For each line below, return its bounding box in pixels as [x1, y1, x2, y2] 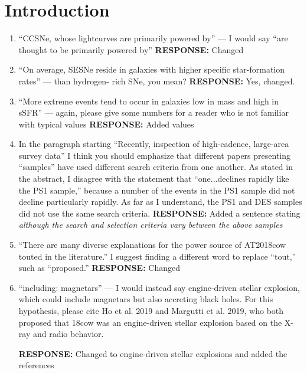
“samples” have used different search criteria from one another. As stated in [18, 161, 293, 173]
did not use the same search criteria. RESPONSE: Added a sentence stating [18, 207, 301, 219]
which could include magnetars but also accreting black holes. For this [18, 293, 273, 305]
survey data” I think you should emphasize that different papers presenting [18, 149, 291, 161]
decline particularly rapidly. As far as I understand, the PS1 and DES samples [18, 195, 302, 208]
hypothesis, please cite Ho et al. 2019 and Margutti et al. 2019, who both [18, 305, 284, 316]
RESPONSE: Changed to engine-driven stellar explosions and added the [18, 347, 288, 359]
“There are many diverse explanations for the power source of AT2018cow [18, 238, 286, 251]
